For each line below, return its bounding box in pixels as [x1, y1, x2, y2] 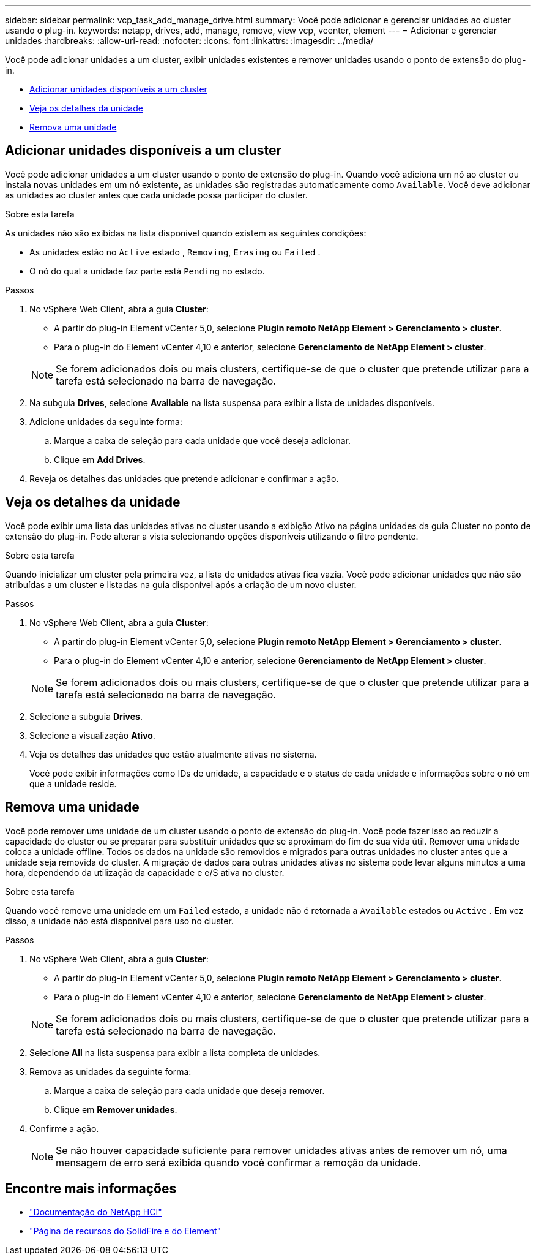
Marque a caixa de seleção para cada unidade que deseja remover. [54, 1085, 325, 1096]
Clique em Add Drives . [54, 454, 146, 465]
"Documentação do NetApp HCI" [29, 1207, 162, 1218]
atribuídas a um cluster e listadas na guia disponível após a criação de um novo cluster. [5, 579, 357, 590]
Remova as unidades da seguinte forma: [29, 1066, 192, 1077]
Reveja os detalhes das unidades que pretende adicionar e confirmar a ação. [29, 473, 339, 484]
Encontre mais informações [5, 1180, 177, 1196]
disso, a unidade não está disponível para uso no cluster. [5, 915, 234, 926]
